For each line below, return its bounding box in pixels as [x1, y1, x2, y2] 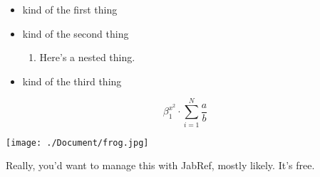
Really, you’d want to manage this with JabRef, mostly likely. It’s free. [6, 158, 315, 173]
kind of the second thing [22, 26, 129, 41]
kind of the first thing [22, 2, 118, 16]
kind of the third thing [22, 73, 122, 88]
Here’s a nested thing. [39, 50, 135, 65]
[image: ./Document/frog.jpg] [6, 137, 149, 148]
